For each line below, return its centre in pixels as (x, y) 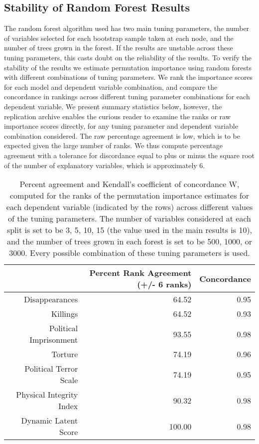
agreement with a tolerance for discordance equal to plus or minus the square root (129, 155)
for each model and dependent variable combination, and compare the (111, 87)
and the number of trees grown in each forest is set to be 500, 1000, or (129, 241)
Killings (65, 314)
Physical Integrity (47, 395)
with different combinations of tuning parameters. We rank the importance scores (129, 77)
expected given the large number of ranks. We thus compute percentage (113, 145)
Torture (65, 354)
